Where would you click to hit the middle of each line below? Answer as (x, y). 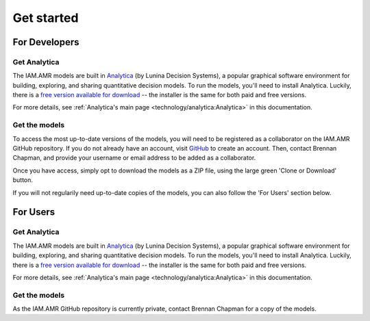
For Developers (46, 42)
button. (23, 180)
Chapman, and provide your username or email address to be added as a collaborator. (134, 158)
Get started (46, 18)
